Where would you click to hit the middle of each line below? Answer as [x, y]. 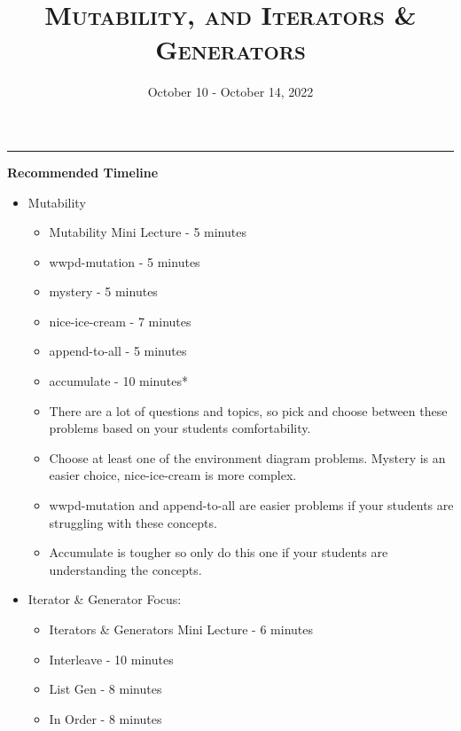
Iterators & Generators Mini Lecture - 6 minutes [181, 629]
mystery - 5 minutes [103, 291]
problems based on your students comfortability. [180, 428]
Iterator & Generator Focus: [105, 599]
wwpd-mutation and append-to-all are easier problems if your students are [251, 505]
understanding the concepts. [125, 569]
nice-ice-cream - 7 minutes [120, 321]
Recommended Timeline [83, 172]
